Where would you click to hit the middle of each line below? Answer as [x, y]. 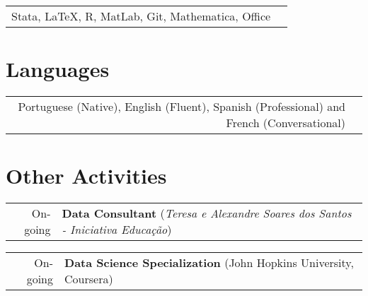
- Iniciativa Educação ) [117, 230]
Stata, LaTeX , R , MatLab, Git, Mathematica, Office [141, 16]
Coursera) [89, 279]
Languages [58, 69]
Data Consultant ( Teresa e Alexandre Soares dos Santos [207, 213]
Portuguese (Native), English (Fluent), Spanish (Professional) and [182, 107]
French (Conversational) [286, 123]
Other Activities [86, 176]
